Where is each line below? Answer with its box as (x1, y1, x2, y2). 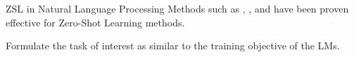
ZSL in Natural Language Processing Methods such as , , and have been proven (6, 1, 349, 15)
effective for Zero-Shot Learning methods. (6, 15, 185, 29)
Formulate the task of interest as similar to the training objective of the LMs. (6, 38, 340, 53)
